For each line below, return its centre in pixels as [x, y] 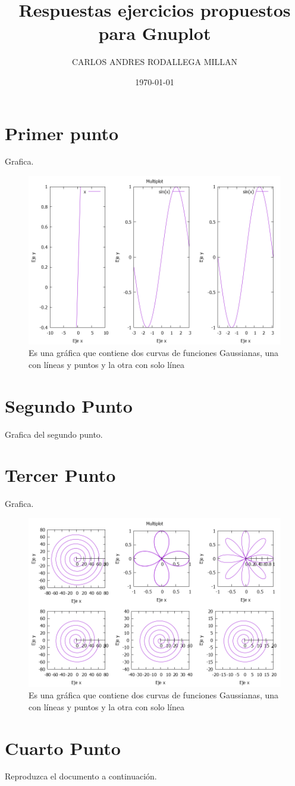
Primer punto [62, 133]
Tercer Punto [60, 475]
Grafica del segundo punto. [54, 434]
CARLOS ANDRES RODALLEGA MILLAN [155, 62]
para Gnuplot [155, 33]
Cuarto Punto [63, 748]
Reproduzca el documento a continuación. [81, 776]
